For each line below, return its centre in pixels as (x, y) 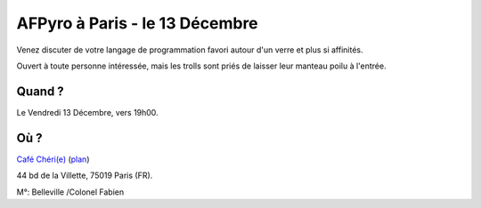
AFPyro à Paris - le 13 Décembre (137, 23)
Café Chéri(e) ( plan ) (53, 159)
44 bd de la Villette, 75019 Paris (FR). (85, 176)
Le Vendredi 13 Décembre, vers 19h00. (88, 112)
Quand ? (40, 91)
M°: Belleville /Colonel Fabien (70, 192)
